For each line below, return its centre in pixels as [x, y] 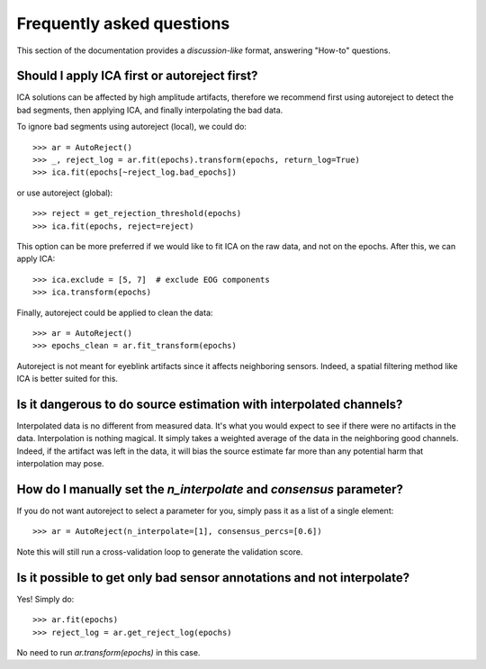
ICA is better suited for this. [67, 379]
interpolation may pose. [60, 464]
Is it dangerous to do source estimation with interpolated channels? [210, 404]
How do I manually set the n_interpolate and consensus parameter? [210, 489]
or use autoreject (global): [65, 193]
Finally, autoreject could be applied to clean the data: [115, 312]
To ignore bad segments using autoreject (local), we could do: [132, 127]
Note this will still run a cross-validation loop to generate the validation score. [160, 551]
